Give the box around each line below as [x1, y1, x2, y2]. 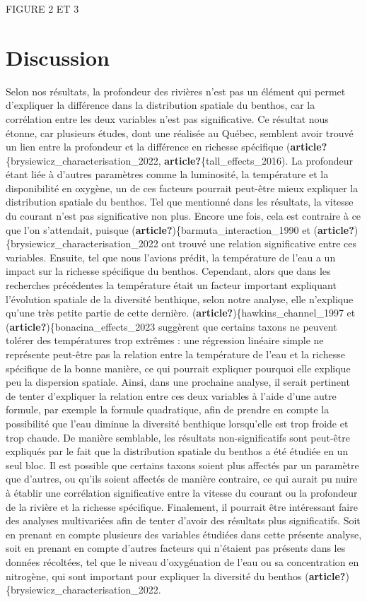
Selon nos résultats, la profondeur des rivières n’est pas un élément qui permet [6, 83, 346, 98]
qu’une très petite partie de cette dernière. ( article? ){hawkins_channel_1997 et [6, 305, 356, 320]
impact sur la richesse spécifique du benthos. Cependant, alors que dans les [6, 264, 331, 278]
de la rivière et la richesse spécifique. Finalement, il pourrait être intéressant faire [6, 499, 358, 514]
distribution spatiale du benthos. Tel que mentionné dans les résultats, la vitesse [6, 194, 354, 209]
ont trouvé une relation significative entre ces [161, 236, 356, 251]
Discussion [6, 42, 110, 71]
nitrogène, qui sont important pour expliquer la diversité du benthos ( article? [6, 568, 346, 583]
